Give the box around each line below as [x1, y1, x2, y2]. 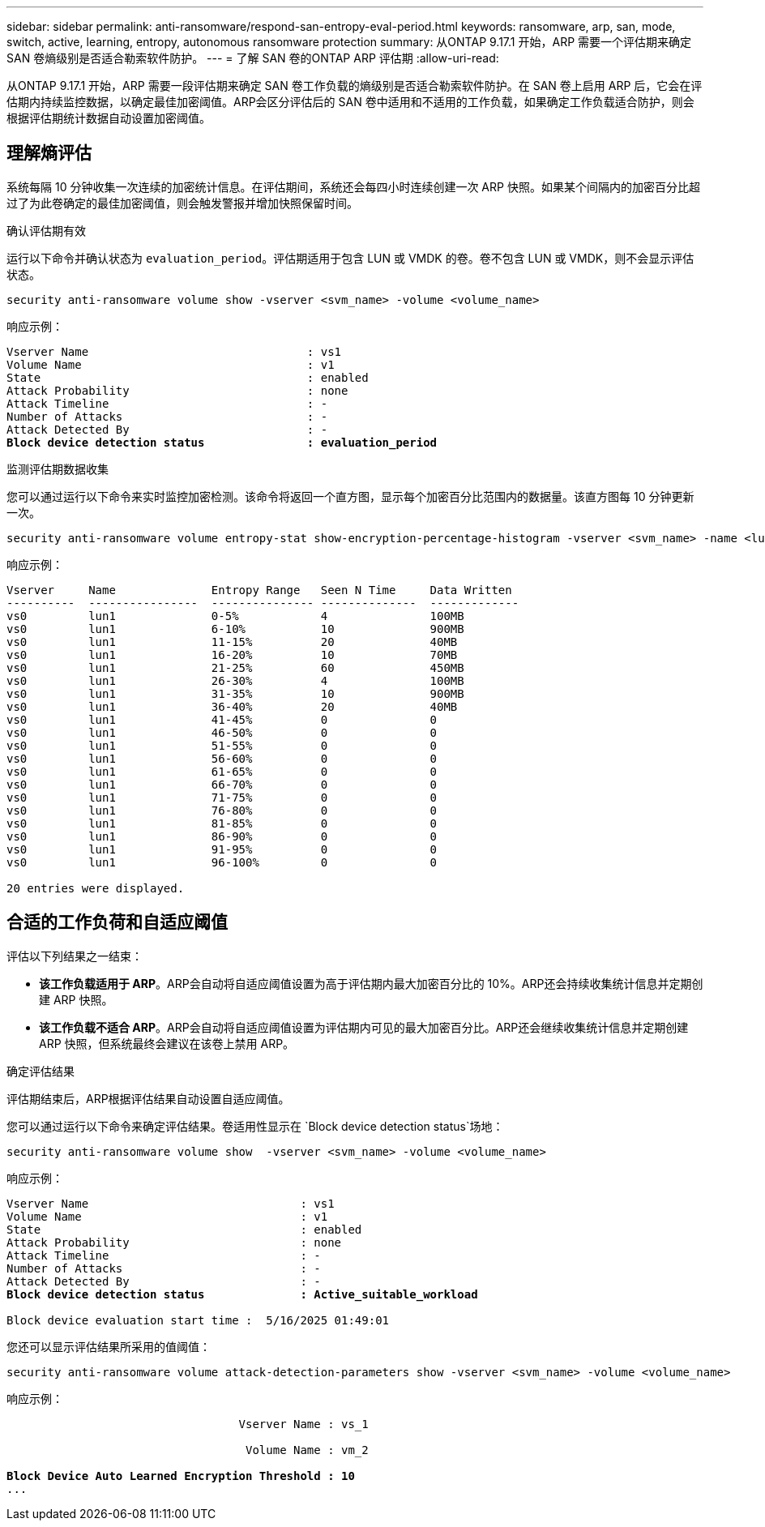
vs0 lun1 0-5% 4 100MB [6, 609, 464, 622]
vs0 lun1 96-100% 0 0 [6, 855, 438, 869]
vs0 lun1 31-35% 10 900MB [6, 687, 464, 700]
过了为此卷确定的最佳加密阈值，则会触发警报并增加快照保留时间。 [6, 195, 358, 210]
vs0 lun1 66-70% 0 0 [6, 777, 438, 791]
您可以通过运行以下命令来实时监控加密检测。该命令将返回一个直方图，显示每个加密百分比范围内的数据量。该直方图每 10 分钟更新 [6, 489, 694, 503]
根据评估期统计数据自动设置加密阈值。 [6, 111, 211, 125]
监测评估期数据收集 [6, 461, 109, 476]
